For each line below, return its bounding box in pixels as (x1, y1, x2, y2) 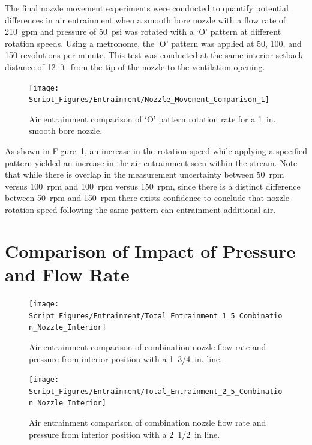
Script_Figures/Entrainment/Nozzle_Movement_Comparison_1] (29, 95, 269, 104)
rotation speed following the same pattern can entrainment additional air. (5, 203, 276, 216)
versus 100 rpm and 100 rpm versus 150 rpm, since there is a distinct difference (5, 179, 301, 192)
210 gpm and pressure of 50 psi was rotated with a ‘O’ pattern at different (5, 25, 281, 38)
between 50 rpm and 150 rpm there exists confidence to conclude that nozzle (5, 191, 289, 204)
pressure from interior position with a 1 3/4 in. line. (29, 352, 223, 365)
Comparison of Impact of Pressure (5, 238, 296, 263)
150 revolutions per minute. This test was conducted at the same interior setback (5, 49, 303, 61)
